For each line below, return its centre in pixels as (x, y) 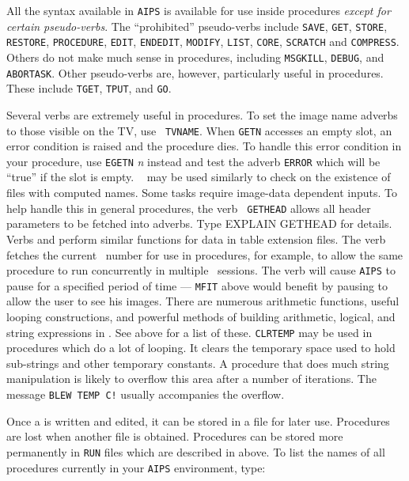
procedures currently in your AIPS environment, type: (136, 467)
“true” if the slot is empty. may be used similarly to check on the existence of (199, 177)
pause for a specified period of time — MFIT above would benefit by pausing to (197, 285)
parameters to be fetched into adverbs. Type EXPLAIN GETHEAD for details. (199, 223)
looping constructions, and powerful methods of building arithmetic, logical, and (201, 317)
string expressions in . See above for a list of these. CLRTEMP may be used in (189, 332)
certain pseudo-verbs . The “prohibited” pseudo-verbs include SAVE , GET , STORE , (197, 26)
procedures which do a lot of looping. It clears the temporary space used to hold (201, 348)
